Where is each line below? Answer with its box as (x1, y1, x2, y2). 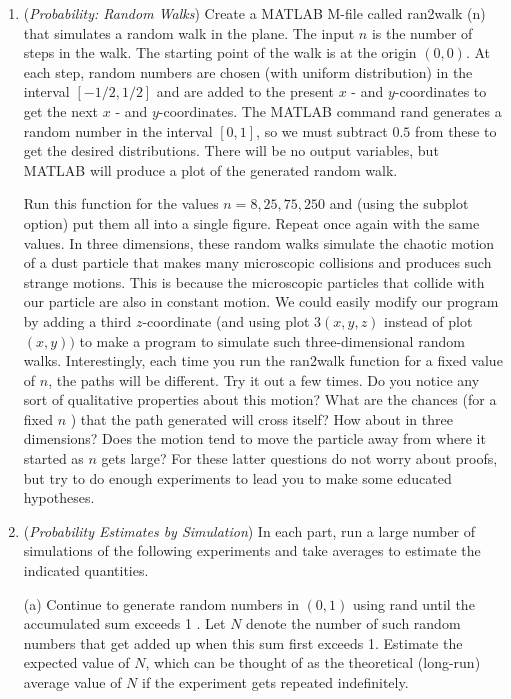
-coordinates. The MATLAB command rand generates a (158, 100, 502, 121)
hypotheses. (23, 487, 95, 508)
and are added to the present (156, 81, 334, 102)
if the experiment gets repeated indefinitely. (142, 672, 409, 692)
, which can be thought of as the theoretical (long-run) (145, 652, 481, 673)
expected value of (23, 652, 130, 673)
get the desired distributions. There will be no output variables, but (23, 140, 439, 161)
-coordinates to (394, 81, 487, 102)
